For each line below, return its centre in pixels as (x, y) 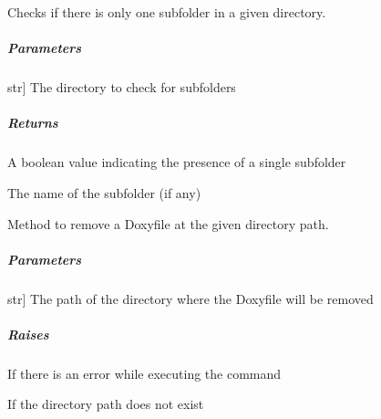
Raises (28, 334)
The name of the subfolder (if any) (104, 192)
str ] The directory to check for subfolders (122, 87)
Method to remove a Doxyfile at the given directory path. (168, 223)
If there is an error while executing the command (144, 373)
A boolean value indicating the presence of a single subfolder (177, 162)
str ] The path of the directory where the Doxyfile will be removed (190, 298)
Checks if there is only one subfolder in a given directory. (167, 12)
